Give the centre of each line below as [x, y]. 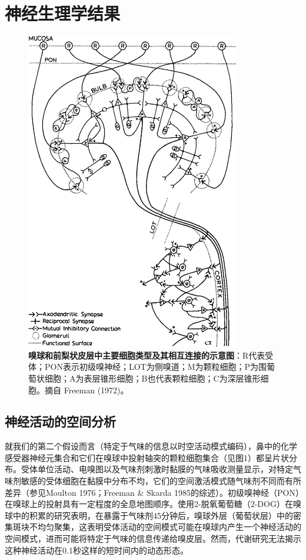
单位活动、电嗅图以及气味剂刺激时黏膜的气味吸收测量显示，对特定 [165, 469]
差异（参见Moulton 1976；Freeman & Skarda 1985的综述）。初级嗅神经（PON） [152, 492]
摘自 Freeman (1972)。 [87, 390]
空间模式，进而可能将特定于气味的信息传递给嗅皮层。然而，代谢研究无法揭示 [153, 539]
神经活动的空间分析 [60, 421]
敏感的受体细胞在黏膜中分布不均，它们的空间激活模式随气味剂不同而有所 [161, 481]
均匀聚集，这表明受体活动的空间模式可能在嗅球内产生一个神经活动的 [169, 527]
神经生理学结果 [63, 13]
